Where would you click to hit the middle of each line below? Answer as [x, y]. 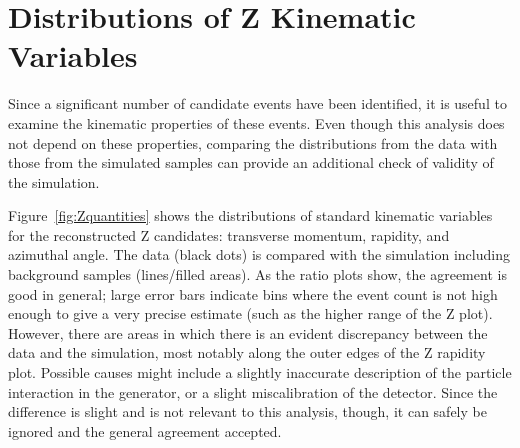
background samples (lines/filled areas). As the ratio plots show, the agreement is [257, 274]
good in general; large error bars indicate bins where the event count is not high [253, 293]
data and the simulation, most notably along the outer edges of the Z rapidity [247, 352]
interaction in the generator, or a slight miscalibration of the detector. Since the [253, 391]
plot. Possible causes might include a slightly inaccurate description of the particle [260, 372]
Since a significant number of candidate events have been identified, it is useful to [257, 103]
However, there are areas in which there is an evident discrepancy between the [248, 332]
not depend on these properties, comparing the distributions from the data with [253, 142]
